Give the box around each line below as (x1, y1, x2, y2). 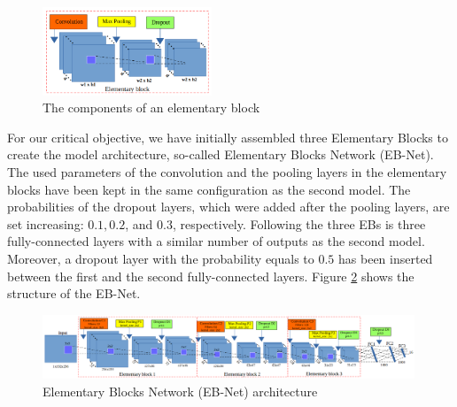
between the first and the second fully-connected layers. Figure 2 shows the (7, 266, 414, 285)
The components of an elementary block (43, 98, 260, 117)
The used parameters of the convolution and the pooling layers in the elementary (7, 162, 447, 180)
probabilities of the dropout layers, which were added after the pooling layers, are (7, 197, 450, 216)
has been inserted (338, 249, 433, 267)
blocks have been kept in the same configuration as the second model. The (7, 180, 411, 198)
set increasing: (7, 214, 84, 233)
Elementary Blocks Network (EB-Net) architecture (43, 381, 318, 400)
